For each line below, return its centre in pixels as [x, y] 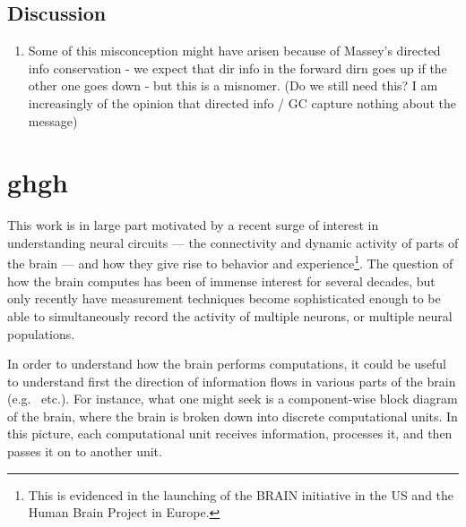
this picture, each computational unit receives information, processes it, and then [230, 433]
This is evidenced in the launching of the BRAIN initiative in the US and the [241, 494]
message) [53, 120]
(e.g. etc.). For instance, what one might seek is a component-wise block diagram [233, 399]
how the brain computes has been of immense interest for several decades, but [221, 280]
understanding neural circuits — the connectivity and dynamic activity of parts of [233, 242]
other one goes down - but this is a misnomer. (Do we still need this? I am [233, 85]
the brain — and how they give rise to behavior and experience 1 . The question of [230, 262]
